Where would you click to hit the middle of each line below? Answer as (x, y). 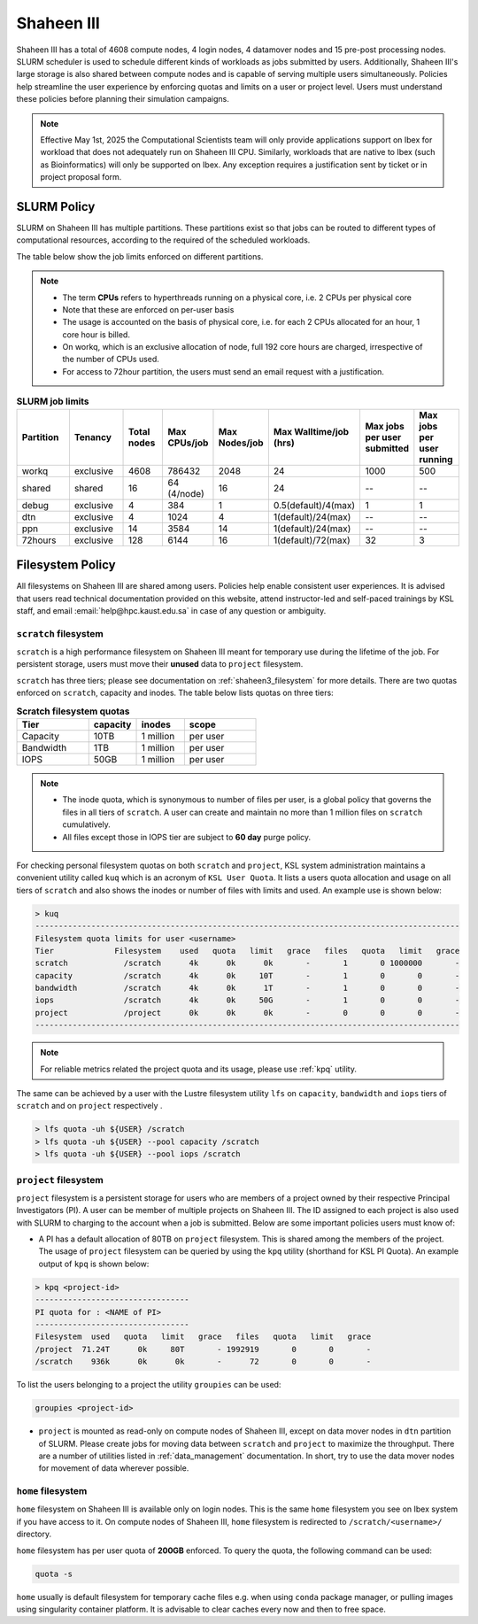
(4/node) (186, 493)
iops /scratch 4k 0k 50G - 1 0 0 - (247, 1000)
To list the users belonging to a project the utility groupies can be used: (149, 1385)
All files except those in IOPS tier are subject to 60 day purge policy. (187, 837)
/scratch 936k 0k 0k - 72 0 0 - (203, 1362)
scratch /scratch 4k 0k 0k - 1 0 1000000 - (247, 963)
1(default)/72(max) (312, 540)
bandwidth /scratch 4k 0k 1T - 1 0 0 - (247, 988)
